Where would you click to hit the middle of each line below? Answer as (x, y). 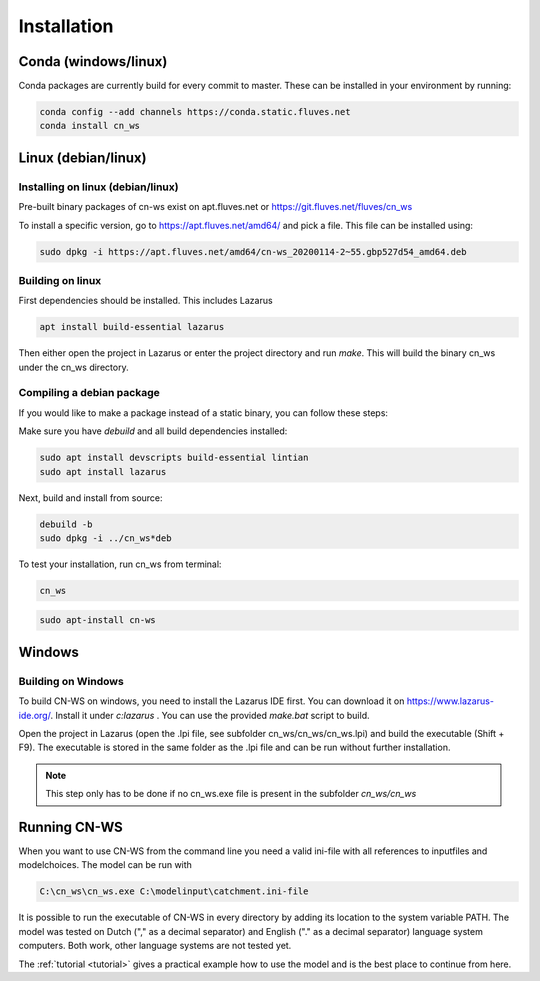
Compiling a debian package (89, 393)
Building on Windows (71, 681)
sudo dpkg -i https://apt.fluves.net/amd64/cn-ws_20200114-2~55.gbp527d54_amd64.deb (253, 251)
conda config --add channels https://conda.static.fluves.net (195, 112)
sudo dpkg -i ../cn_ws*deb (105, 538)
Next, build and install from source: (91, 497)
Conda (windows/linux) (93, 61)
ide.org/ (34, 715)
